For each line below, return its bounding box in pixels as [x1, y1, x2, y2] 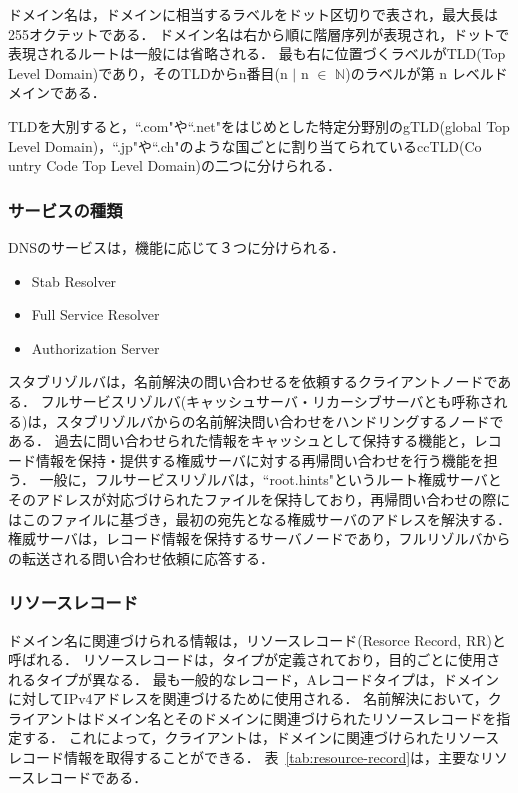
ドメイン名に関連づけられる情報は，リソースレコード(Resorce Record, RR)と [8, 629, 506, 650]
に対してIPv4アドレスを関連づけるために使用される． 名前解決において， [8, 688, 488, 709]
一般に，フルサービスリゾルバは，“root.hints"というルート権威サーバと [39, 469, 502, 490]
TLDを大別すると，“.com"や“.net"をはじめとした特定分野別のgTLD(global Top [8, 115, 510, 136]
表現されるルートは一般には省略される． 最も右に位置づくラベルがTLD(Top [8, 43, 506, 64]
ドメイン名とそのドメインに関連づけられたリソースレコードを [91, 707, 497, 728]
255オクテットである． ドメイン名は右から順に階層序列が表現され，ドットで [8, 23, 510, 44]
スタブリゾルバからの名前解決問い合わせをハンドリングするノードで [55, 410, 504, 431]
